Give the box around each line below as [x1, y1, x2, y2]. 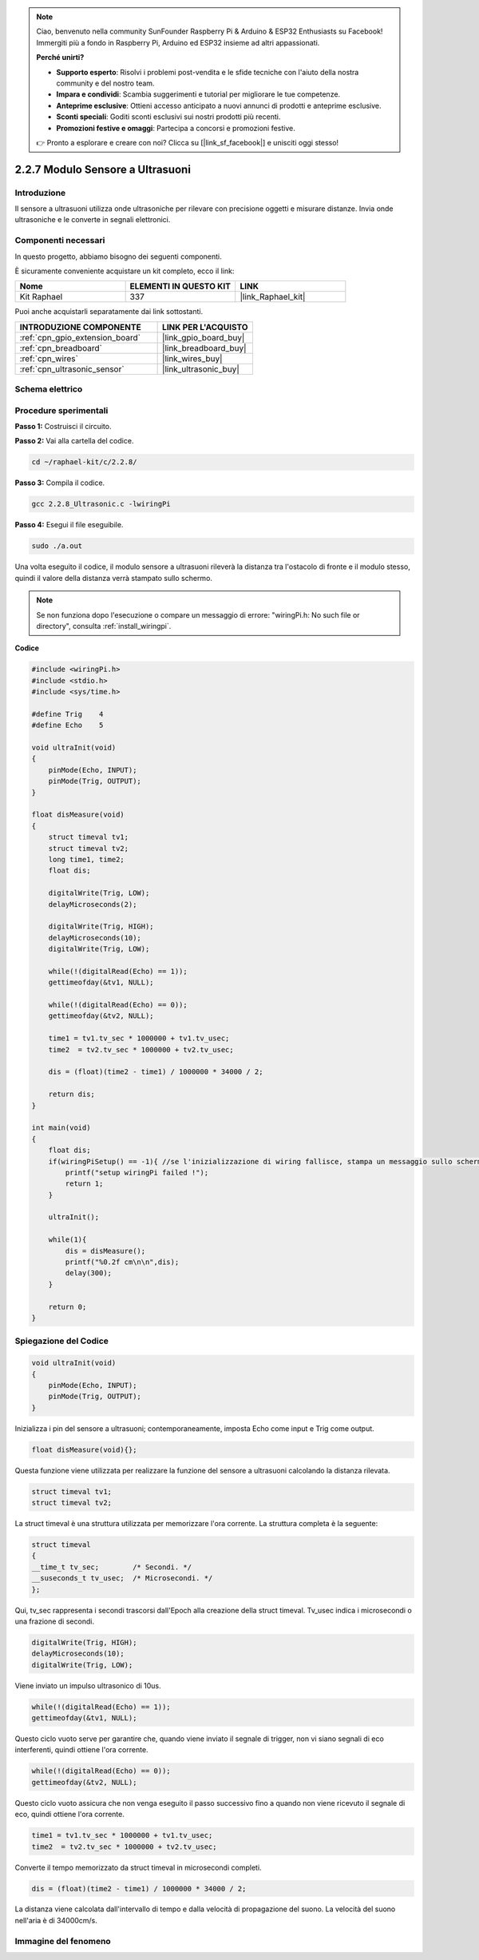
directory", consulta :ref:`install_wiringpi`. [36, 621, 172, 630]
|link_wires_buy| [162, 352, 223, 364]
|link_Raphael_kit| [239, 292, 306, 303]
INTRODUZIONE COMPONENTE [19, 321, 141, 332]
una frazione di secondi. [14, 1616, 95, 1626]
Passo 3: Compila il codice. [14, 478, 105, 487]
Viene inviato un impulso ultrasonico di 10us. [14, 1680, 161, 1690]
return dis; [48, 1090, 96, 1099]
